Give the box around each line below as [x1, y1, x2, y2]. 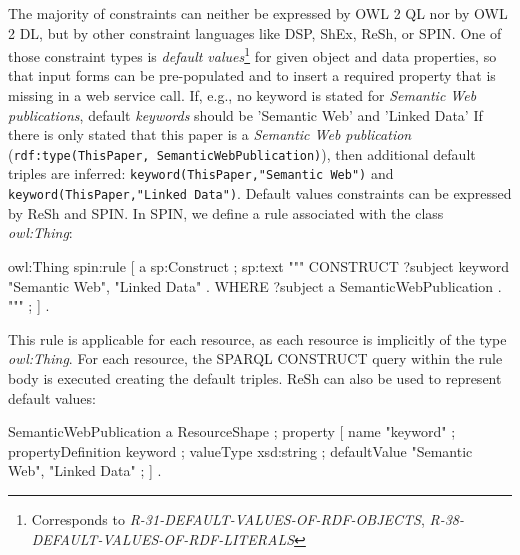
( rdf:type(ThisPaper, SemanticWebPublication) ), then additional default [8, 143, 476, 164]
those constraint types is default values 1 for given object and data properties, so [8, 43, 497, 66]
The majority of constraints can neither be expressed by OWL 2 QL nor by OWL [8, 3, 508, 23]
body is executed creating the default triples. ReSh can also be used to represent [8, 367, 502, 388]
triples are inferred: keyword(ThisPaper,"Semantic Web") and [8, 163, 394, 184]
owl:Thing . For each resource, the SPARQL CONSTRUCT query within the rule [8, 348, 503, 369]
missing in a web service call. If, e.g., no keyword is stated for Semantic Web [8, 85, 477, 106]
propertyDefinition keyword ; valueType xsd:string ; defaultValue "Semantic [8, 440, 473, 461]
